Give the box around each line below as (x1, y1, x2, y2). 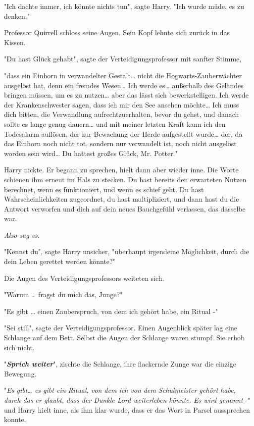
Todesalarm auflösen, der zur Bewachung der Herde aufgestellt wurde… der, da (4, 128, 243, 139)
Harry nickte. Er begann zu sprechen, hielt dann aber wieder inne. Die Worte (4, 164, 239, 175)
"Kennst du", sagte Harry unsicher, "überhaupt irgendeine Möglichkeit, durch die (4, 246, 249, 257)
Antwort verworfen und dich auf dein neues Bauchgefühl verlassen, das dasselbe (4, 203, 246, 213)
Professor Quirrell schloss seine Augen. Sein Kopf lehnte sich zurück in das (4, 27, 230, 38)
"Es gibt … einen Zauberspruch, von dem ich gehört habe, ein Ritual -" (4, 306, 218, 316)
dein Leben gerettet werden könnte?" (4, 256, 115, 266)
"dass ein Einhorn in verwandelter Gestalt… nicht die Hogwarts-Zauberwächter (4, 70, 242, 80)
